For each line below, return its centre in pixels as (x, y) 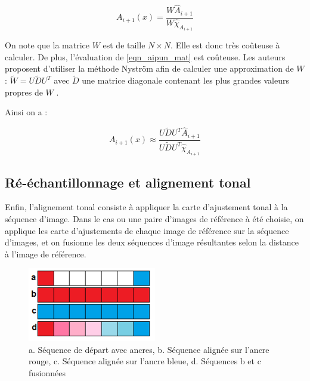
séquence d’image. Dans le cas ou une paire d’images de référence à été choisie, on (154, 218)
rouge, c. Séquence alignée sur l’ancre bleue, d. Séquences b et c (145, 361)
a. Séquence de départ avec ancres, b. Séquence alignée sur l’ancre (149, 349)
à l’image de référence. (46, 254)
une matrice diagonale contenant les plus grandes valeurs (185, 80)
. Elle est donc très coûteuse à (225, 45)
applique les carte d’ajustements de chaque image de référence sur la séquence (147, 230)
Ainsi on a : (26, 112)
